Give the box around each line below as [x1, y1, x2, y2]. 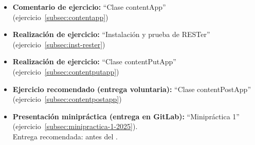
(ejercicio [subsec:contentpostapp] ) [12, 94, 122, 104]
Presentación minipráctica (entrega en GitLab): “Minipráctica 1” [12, 111, 240, 121]
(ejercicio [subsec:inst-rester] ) [12, 39, 105, 49]
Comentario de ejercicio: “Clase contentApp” [12, 2, 166, 12]
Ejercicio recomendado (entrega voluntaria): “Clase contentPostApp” [12, 83, 251, 94]
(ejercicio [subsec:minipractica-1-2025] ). [12, 121, 138, 132]
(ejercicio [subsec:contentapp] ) [12, 11, 108, 22]
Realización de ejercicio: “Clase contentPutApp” [12, 56, 176, 67]
